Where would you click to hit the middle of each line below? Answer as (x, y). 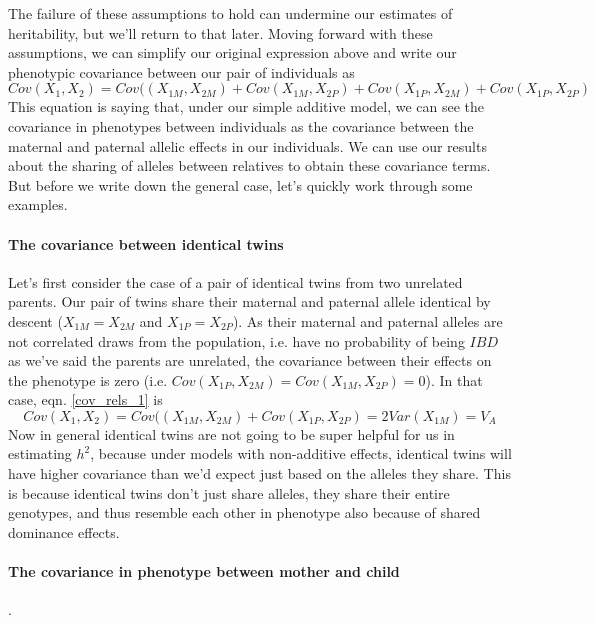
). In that (454, 379)
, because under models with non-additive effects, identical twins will (301, 453)
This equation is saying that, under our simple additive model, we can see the (246, 106)
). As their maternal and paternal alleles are (367, 320)
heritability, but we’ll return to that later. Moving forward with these (220, 32)
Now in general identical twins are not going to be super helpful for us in (231, 433)
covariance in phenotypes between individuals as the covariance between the (241, 125)
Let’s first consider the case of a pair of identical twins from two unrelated (235, 281)
